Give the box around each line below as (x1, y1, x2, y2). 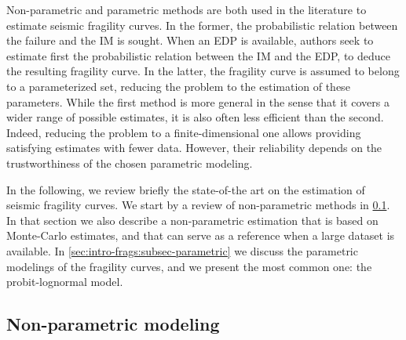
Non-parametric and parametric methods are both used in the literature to (6, 2, 367, 17)
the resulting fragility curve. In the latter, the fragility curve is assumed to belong (6, 63, 400, 79)
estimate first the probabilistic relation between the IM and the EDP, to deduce (6, 47, 390, 63)
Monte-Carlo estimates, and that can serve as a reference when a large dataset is (6, 227, 395, 244)
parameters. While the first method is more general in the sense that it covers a (6, 93, 390, 110)
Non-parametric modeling (6, 312, 220, 336)
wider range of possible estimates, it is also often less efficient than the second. (6, 109, 384, 125)
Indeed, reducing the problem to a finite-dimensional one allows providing (6, 124, 361, 140)
